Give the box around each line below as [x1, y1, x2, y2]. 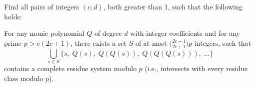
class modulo [4, 73, 43, 83]
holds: [4, 11, 22, 21]
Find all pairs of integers [4, 1, 79, 11]
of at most [135, 37, 167, 48]
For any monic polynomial [4, 28, 84, 38]
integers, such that [194, 37, 251, 48]
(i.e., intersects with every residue [144, 63, 248, 73]
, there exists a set [70, 37, 126, 48]
